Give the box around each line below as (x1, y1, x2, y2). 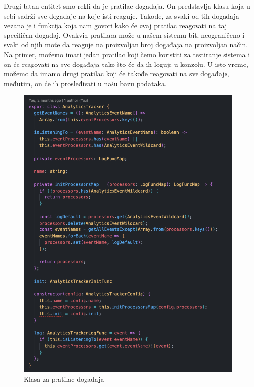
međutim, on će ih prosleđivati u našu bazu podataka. (4, 78, 167, 88)
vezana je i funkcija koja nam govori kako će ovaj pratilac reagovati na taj (4, 20, 227, 31)
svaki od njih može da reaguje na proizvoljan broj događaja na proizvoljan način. (4, 39, 248, 50)
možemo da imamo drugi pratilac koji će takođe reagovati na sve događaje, (4, 68, 229, 79)
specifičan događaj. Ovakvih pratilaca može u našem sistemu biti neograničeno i (4, 30, 245, 40)
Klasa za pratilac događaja (24, 374, 104, 384)
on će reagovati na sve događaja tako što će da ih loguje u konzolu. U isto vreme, (4, 59, 248, 69)
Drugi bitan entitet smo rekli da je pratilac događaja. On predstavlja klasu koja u (4, 1, 250, 11)
